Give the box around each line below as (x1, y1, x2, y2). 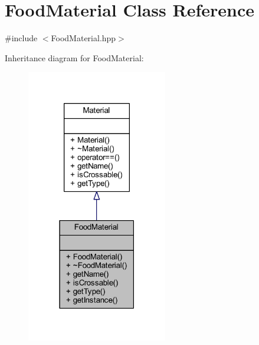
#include (5, 32, 38, 44)
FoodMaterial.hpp (51, 32, 116, 44)
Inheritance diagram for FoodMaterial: (5, 51, 144, 64)
